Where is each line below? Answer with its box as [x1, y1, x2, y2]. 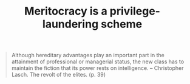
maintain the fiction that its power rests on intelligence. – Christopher [11, 65, 184, 72]
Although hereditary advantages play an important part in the [11, 52, 165, 59]
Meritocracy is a [24, 4, 107, 18]
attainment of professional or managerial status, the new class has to [11, 58, 185, 65]
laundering [42, 17, 99, 31]
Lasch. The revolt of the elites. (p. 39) [11, 71, 106, 79]
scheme [100, 17, 143, 31]
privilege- [109, 4, 160, 18]
